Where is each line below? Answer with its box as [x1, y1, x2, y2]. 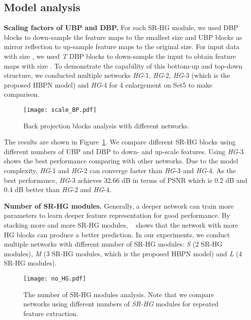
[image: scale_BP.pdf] [23, 106, 97, 113]
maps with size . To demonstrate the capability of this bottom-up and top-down [4, 60, 243, 71]
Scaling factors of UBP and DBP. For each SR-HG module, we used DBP [4, 22, 238, 33]
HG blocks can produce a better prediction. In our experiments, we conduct [4, 229, 230, 239]
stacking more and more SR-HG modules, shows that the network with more [4, 219, 238, 230]
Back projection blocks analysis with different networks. [23, 120, 190, 130]
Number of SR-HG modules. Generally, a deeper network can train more [4, 200, 234, 211]
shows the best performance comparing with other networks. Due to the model [4, 156, 238, 166]
